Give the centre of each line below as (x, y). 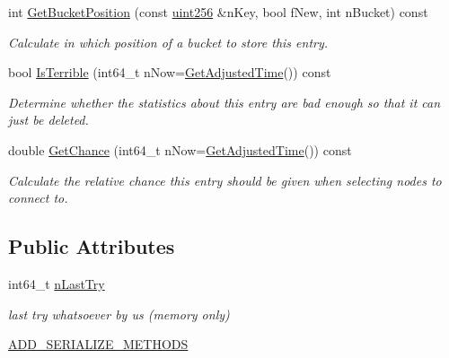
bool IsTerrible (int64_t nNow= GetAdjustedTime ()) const (170, 72)
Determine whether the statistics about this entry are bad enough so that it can (224, 102)
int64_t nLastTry (57, 283)
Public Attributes (92, 246)
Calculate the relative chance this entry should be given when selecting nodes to (225, 180)
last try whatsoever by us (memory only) (119, 314)
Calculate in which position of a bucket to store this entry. (168, 42)
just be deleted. (48, 120)
